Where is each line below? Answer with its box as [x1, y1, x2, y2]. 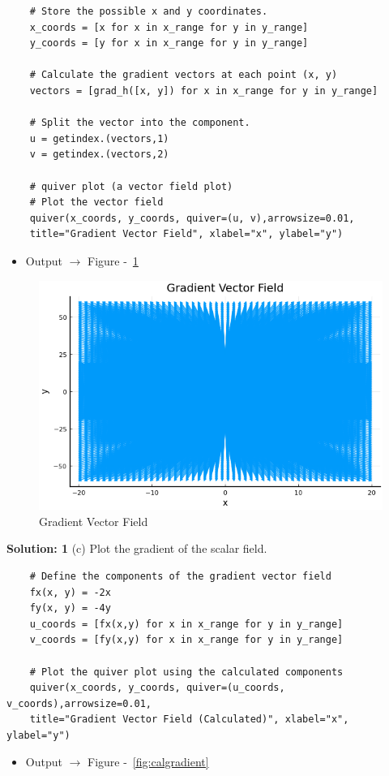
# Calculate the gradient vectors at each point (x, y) [29, 69, 338, 81]
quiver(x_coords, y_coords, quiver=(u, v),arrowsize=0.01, [29, 212, 355, 224]
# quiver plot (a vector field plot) [29, 180, 233, 192]
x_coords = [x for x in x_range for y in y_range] [29, 21, 309, 33]
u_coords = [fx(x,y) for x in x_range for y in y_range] [29, 618, 344, 630]
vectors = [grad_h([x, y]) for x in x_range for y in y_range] [29, 84, 378, 97]
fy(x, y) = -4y [29, 602, 111, 614]
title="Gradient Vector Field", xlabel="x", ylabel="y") [29, 228, 344, 240]
